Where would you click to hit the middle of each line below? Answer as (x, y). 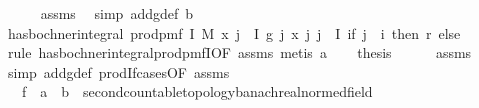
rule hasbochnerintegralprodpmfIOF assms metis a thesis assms (239, 52)
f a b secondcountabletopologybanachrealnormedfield (197, 91)
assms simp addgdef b (117, 13)
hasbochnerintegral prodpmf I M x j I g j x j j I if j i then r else (234, 32)
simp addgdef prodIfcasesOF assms (118, 71)
